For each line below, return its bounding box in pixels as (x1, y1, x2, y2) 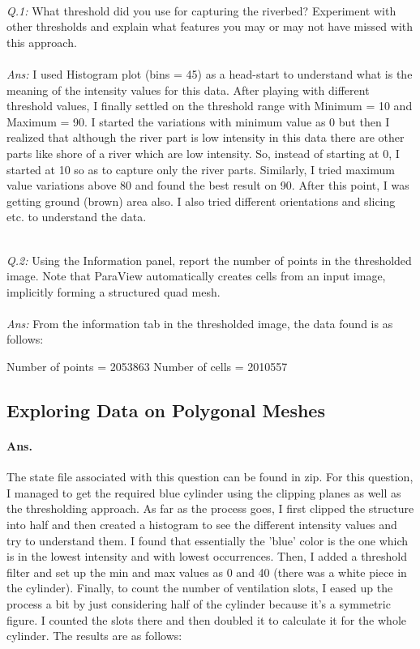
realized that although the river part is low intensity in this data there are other (6, 129, 405, 146)
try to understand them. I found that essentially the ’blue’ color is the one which (6, 532, 409, 549)
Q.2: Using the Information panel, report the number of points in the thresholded (6, 251, 412, 268)
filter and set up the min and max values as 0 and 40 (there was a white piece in (6, 563, 407, 580)
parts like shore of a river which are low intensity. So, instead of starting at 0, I (6, 144, 400, 161)
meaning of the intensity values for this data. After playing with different (6, 81, 370, 98)
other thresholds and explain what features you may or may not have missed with (6, 18, 414, 35)
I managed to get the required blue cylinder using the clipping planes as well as (6, 484, 401, 501)
